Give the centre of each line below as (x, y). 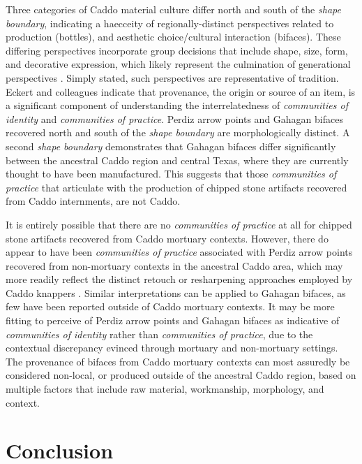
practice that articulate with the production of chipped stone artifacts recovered (176, 187)
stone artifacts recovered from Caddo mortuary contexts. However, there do (167, 238)
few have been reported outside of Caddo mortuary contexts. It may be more (170, 306)
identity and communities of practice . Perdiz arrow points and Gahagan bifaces (174, 118)
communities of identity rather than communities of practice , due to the (159, 334)
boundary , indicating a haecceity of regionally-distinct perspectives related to (170, 23)
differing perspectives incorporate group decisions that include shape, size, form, (177, 50)
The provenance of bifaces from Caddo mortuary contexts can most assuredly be (178, 361)
